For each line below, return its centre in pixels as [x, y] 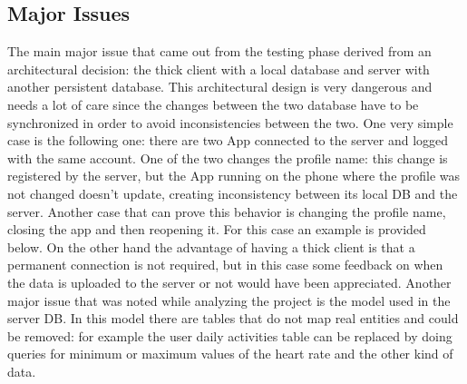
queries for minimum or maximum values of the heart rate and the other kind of [230, 354]
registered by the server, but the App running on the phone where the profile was [234, 176]
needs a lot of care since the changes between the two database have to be [213, 104]
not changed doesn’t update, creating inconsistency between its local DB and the [233, 193]
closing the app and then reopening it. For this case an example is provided [217, 229]
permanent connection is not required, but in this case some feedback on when [225, 265]
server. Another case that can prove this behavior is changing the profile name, [227, 211]
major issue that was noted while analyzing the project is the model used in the [229, 300]
